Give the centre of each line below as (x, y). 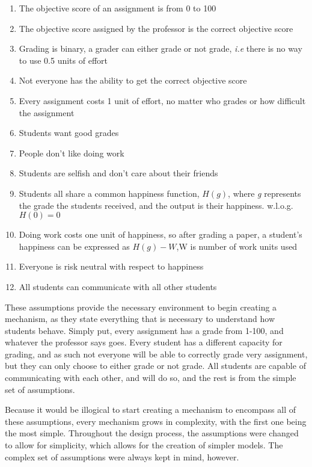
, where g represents (265, 193)
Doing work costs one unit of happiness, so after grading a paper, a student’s (161, 234)
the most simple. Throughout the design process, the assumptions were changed (152, 433)
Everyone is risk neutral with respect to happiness (111, 266)
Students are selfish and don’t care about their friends (118, 173)
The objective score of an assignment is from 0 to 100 (118, 8)
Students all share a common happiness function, (109, 193)
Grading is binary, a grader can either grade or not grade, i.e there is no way (161, 48)
